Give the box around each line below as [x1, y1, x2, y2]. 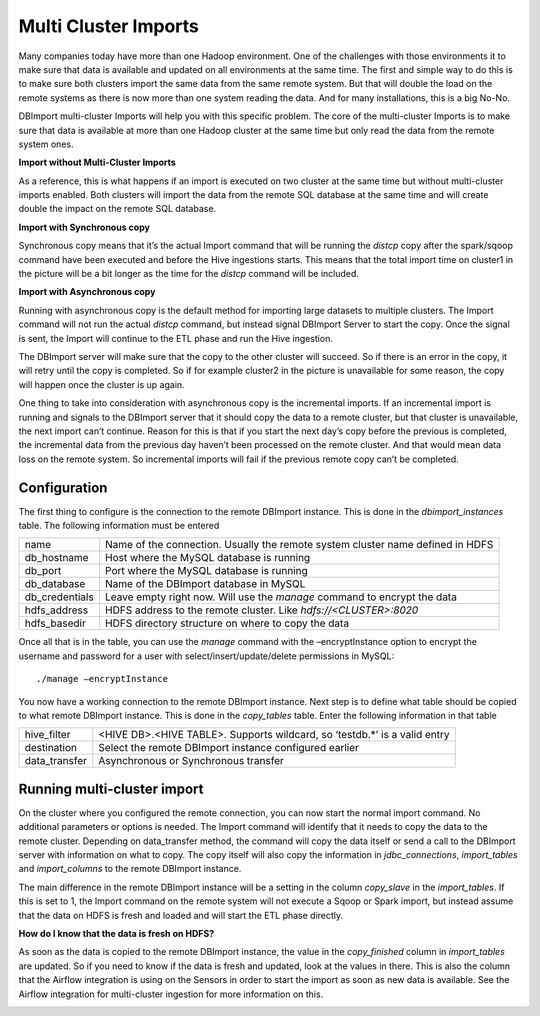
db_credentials [24, 590, 94, 604]
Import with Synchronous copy [18, 221, 150, 233]
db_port [24, 564, 62, 578]
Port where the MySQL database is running [105, 564, 309, 578]
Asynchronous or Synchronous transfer [98, 754, 285, 768]
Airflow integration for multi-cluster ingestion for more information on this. [18, 988, 324, 1000]
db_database [24, 577, 86, 591]
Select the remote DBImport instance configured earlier [98, 741, 360, 755]
